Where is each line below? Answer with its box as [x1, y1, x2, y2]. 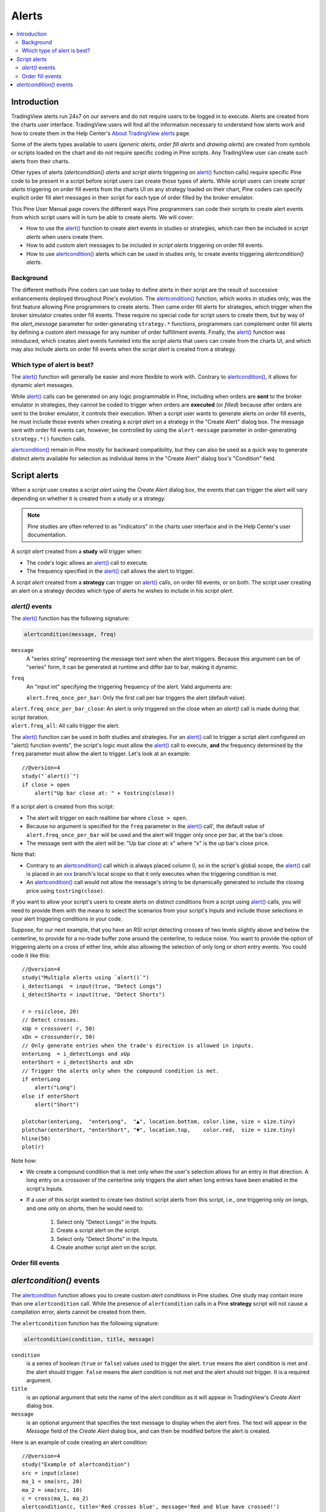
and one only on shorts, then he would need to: [26, 1204, 144, 1212]
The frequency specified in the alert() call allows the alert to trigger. [26, 567, 194, 575]
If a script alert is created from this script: [11, 803, 115, 810]
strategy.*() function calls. [11, 435, 86, 442]
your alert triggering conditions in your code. [11, 915, 123, 922]
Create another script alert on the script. [56, 1243, 157, 1251]
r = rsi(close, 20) [22, 1008, 80, 1015]
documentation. [27, 531, 67, 538]
